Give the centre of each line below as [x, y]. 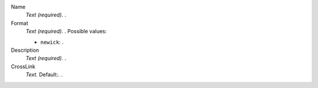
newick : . [52, 42]
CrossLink [23, 66]
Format [20, 23]
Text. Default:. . [44, 75]
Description [25, 50]
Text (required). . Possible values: [66, 31]
